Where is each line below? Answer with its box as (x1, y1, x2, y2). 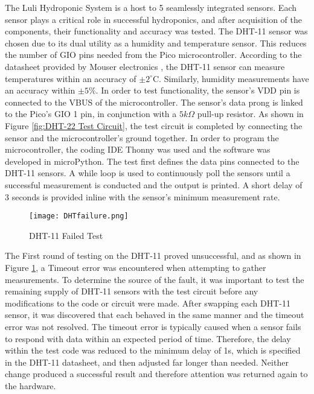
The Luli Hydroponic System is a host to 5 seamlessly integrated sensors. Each (5, 1, 296, 13)
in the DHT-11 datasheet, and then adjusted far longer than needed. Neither (5, 355, 289, 368)
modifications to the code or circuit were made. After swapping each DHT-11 (5, 296, 290, 309)
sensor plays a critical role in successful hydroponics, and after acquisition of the (5, 13, 302, 25)
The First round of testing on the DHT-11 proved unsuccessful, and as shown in (5, 249, 301, 262)
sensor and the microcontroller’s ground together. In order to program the (5, 131, 279, 144)
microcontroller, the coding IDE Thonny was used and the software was (5, 143, 271, 156)
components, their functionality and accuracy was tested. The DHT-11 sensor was (5, 25, 308, 37)
